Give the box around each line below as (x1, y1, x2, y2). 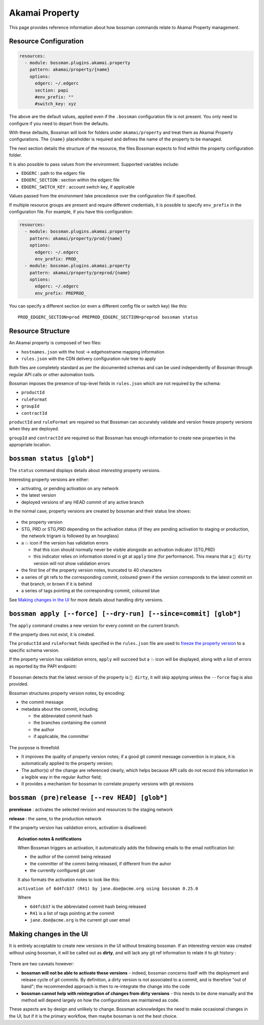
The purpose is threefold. (9, 744, 61, 750)
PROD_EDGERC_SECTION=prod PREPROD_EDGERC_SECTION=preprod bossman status (18, 314, 198, 320)
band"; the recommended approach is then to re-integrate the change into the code (21, 983, 190, 989)
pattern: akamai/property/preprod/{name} (29, 270, 131, 275)
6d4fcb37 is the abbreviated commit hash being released (30, 904, 146, 909)
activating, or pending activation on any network (21, 485, 119, 491)
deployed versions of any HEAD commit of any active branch (21, 499, 144, 505)
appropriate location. (9, 442, 51, 448)
